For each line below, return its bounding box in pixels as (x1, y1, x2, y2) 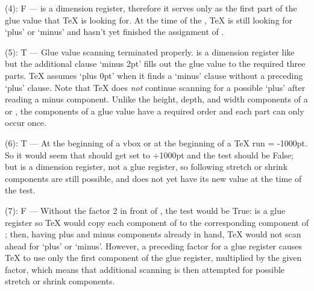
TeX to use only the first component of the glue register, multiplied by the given (5, 251, 302, 264)
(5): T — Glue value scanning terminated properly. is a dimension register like (5, 45, 295, 58)
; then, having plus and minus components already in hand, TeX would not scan (5, 228, 301, 240)
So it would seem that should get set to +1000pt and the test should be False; (5, 148, 294, 161)
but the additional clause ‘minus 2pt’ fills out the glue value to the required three (5, 57, 306, 70)
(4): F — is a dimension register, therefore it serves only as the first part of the (5, 2, 297, 14)
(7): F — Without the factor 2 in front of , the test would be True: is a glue (5, 204, 286, 216)
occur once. (5, 116, 46, 129)
